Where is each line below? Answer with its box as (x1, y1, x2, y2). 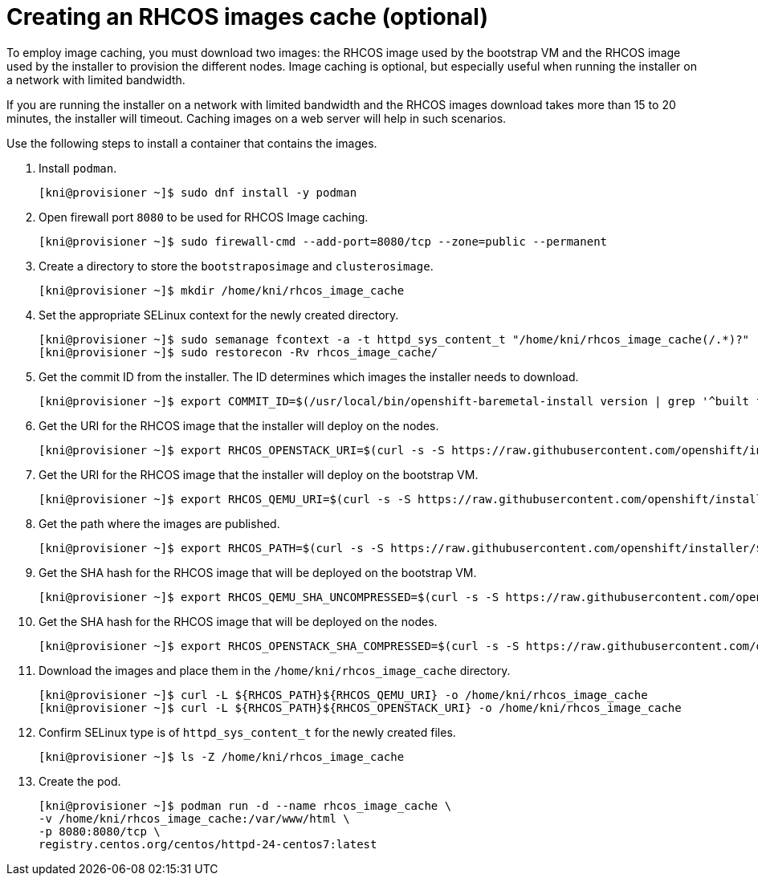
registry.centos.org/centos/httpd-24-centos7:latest (39, 837, 377, 851)
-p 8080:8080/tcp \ (39, 824, 161, 838)
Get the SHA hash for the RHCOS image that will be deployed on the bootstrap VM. (39, 565, 477, 579)
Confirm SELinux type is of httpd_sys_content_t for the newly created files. (39, 725, 456, 739)
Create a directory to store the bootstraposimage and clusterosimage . (39, 258, 434, 273)
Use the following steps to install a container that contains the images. (6, 136, 377, 150)
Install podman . (39, 161, 117, 175)
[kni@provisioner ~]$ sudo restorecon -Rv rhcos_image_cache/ (39, 345, 438, 359)
